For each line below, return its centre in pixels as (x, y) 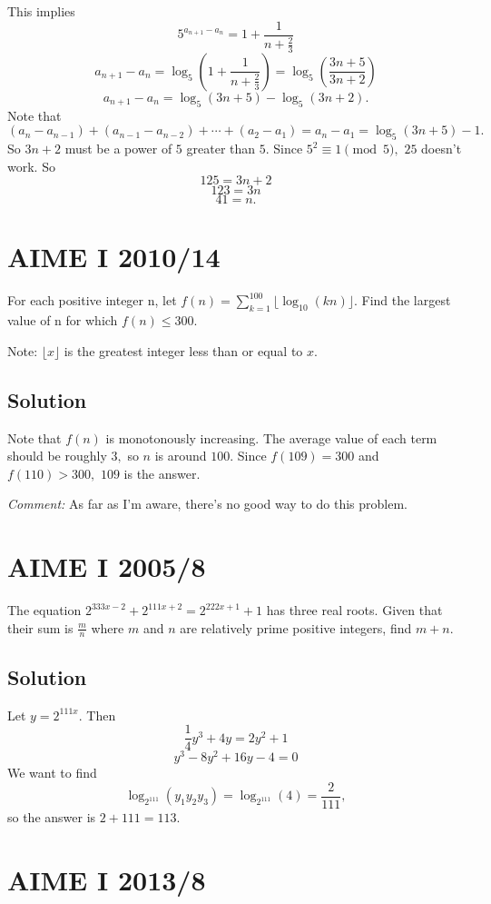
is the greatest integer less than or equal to (183, 350)
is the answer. (162, 473)
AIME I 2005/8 (107, 566)
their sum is (40, 627)
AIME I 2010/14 (114, 257)
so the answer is (52, 817)
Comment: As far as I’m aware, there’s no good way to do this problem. (207, 504)
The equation (44, 610)
